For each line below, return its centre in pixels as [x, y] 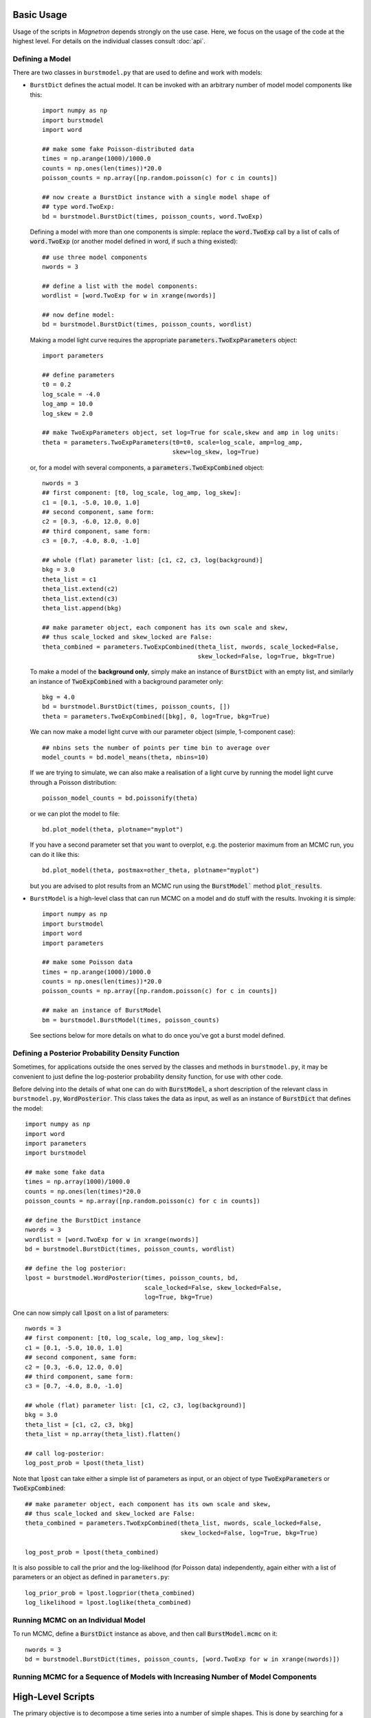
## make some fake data [65, 1172]
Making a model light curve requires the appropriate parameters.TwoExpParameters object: [164, 339]
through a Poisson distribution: [73, 782]
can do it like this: [55, 854]
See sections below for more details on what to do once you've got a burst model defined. [157, 1036]
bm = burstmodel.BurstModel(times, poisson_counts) [131, 1020]
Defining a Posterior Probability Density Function [96, 1053]
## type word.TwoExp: [78, 207]
